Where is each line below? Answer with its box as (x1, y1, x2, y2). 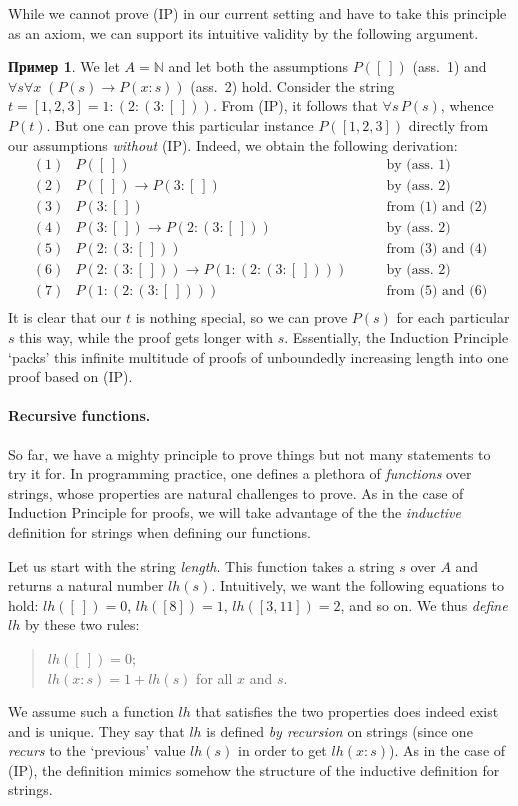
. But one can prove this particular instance (46, 114, 314, 135)
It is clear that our (8, 307, 122, 328)
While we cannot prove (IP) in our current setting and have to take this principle (8, 3, 507, 23)
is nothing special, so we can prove (135, 307, 348, 328)
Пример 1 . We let (8, 56, 120, 77)
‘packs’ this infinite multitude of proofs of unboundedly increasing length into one (8, 346, 509, 367)
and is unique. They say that (8, 720, 185, 741)
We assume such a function (8, 701, 174, 722)
